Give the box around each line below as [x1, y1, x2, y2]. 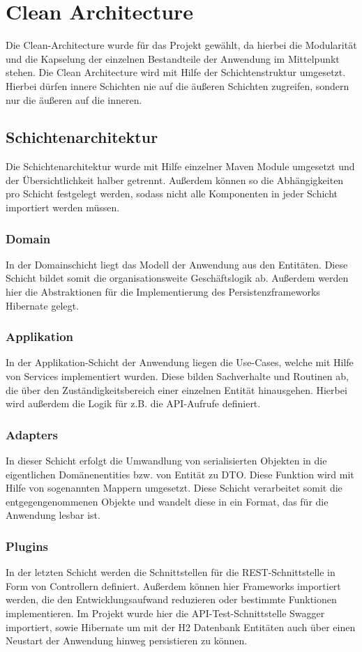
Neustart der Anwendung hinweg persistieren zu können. [6, 633, 248, 648]
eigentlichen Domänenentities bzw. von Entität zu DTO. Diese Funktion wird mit [6, 467, 354, 481]
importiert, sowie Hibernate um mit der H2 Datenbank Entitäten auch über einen [6, 619, 356, 634]
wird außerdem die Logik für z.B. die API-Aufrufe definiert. [6, 396, 261, 411]
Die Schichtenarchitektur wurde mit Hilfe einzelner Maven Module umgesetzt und [6, 159, 355, 174]
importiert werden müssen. [6, 200, 120, 215]
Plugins [6, 537, 49, 554]
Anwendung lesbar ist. [6, 508, 100, 522]
